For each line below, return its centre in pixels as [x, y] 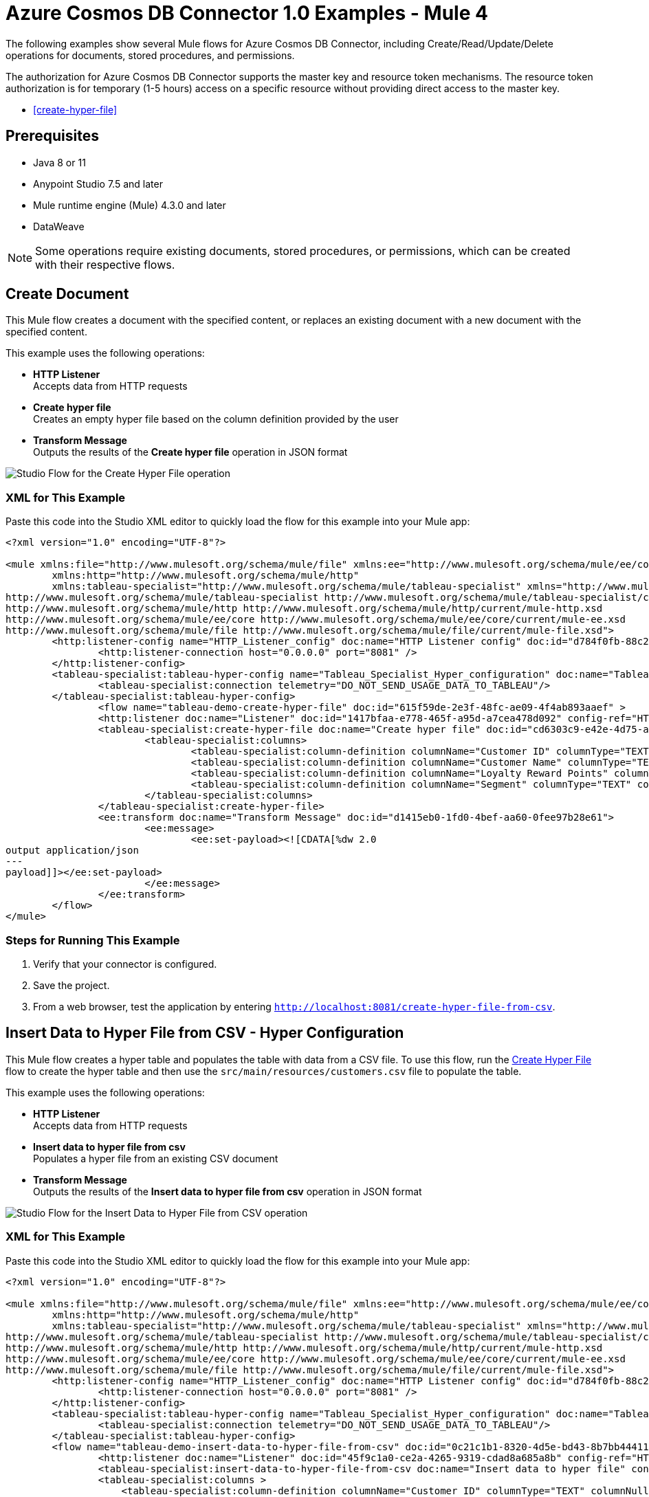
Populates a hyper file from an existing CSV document [156, 1158]
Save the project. [71, 985]
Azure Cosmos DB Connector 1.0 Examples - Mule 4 [247, 13]
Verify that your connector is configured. [125, 964]
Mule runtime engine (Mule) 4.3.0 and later [130, 205]
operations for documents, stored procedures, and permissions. [150, 55]
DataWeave [59, 226]
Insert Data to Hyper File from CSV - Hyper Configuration [205, 1033]
